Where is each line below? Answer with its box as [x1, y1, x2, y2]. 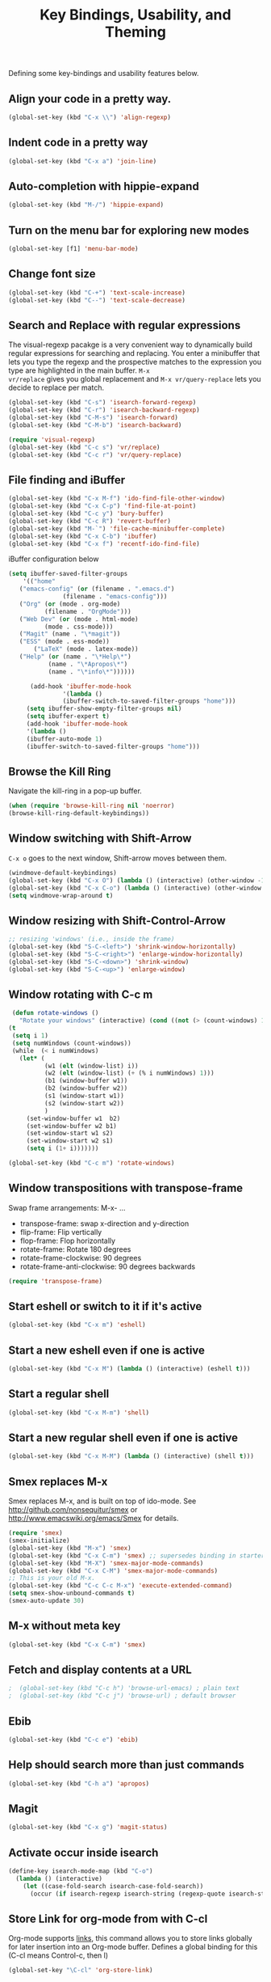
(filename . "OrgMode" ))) [44, 607, 131, 615]
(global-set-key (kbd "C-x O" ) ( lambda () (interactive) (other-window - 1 [8, 876, 265, 885]
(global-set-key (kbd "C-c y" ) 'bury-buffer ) [8, 509, 164, 518]
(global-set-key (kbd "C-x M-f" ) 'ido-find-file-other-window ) [8, 495, 226, 503]
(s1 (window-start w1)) [44, 1092, 125, 1100]
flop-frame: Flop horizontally [19, 1236, 115, 1245]
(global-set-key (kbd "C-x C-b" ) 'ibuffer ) [8, 532, 157, 540]
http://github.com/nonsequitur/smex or [8, 1505, 138, 1515]
